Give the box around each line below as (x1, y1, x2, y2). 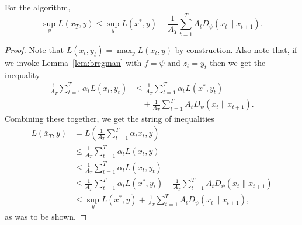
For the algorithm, (5, 1, 71, 13)
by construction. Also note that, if (175, 43, 297, 55)
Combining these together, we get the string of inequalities (5, 112, 214, 124)
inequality (5, 68, 40, 80)
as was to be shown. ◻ (5, 210, 87, 223)
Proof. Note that (5, 43, 64, 55)
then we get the (209, 56, 266, 68)
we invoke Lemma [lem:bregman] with (5, 56, 142, 68)
